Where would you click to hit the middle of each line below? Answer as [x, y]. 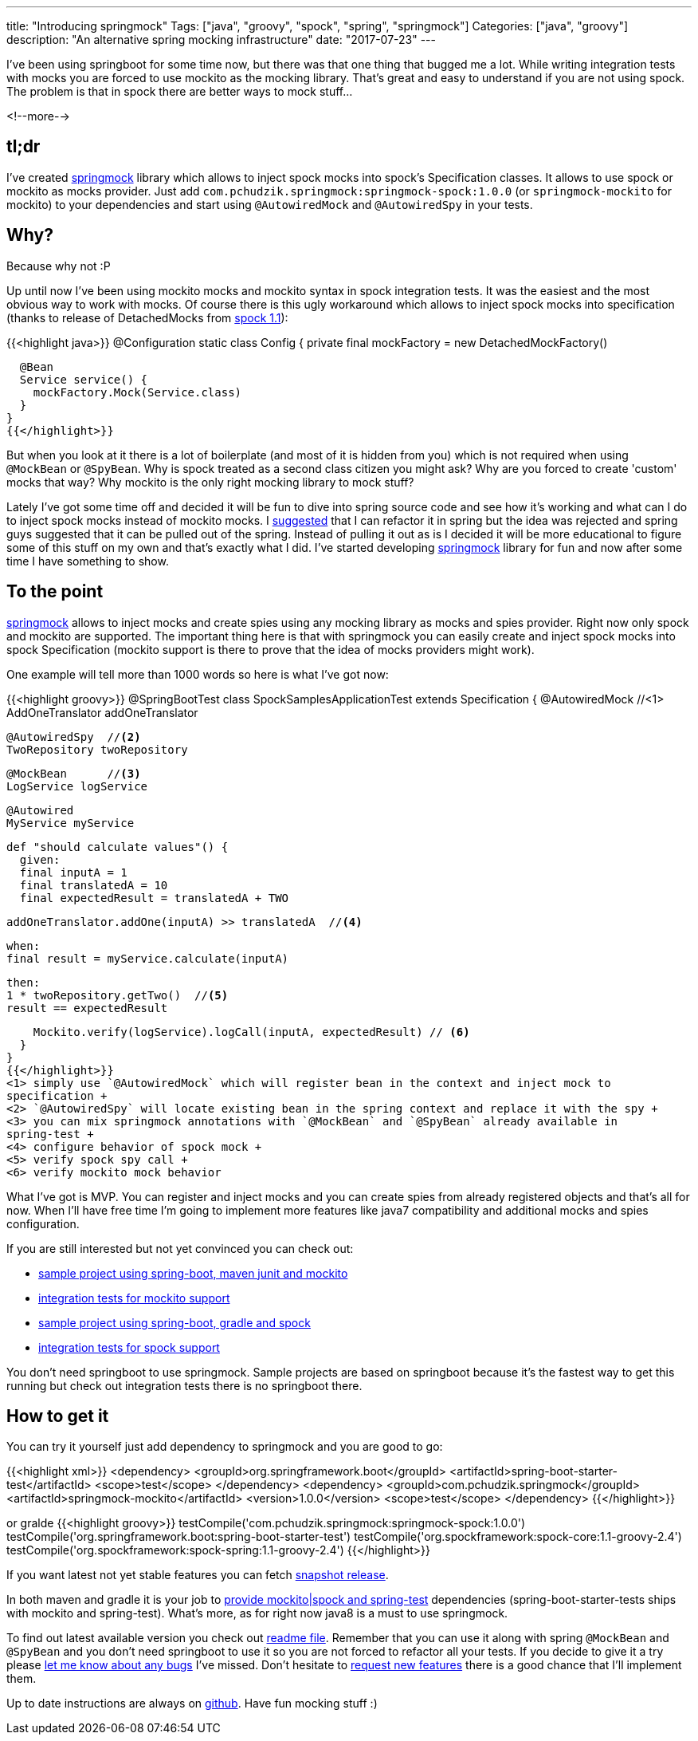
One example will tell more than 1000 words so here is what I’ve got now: [198, 674]
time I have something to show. [88, 561]
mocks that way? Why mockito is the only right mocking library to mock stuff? [210, 482]
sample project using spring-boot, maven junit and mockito [193, 1273]
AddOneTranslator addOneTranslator [102, 712]
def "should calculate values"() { [118, 847]
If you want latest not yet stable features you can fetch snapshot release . [198, 1575]
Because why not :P [59, 266]
